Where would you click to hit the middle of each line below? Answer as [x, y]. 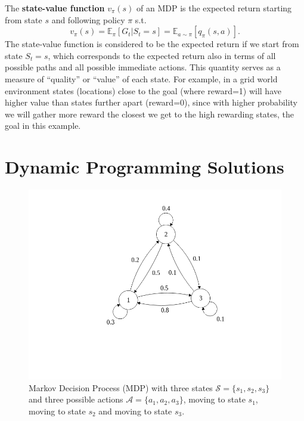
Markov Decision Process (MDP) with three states [121, 387]
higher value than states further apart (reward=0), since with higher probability [151, 102]
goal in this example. [43, 126]
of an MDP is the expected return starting [214, 8]
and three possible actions [76, 399]
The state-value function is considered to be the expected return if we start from [152, 44]
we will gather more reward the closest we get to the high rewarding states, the [150, 114]
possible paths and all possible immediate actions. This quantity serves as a [143, 67]
